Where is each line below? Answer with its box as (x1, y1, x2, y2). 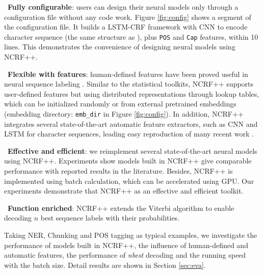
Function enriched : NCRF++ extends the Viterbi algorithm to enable (8, 202, 234, 213)
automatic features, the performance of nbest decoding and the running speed (4, 250, 246, 260)
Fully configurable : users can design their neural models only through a (8, 2, 239, 12)
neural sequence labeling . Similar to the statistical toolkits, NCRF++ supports (4, 78, 254, 89)
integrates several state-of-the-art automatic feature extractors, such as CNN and (4, 118, 258, 129)
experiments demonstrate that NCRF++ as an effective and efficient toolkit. (4, 185, 244, 196)
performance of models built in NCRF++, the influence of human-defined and (4, 239, 248, 250)
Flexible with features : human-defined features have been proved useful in (8, 68, 248, 79)
